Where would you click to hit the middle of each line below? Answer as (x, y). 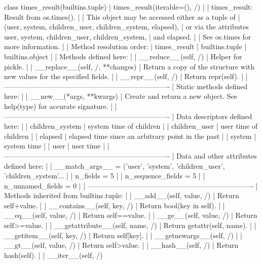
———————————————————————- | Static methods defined (126, 86)
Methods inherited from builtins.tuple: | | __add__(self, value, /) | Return (122, 195)
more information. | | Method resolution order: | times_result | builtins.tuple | (125, 46)
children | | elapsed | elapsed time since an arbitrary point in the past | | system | (130, 136)
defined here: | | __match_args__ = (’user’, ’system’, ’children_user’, (115, 165)
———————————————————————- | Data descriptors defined (128, 116)
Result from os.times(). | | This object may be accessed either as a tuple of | (122, 16)
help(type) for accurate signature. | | (61, 106)
